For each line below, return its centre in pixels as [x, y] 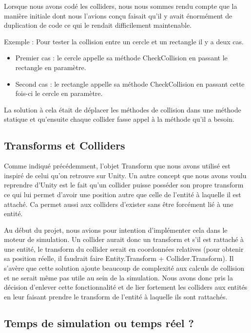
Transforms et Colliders [65, 145]
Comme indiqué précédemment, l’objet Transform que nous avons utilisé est [117, 166]
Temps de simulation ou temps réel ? [99, 323]
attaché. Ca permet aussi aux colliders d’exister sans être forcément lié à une [119, 204]
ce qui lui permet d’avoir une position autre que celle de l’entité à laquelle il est [123, 194]
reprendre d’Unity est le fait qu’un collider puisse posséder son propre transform [124, 185]
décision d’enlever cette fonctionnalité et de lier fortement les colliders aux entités [126, 287]
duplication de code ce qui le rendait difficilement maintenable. [98, 25]
